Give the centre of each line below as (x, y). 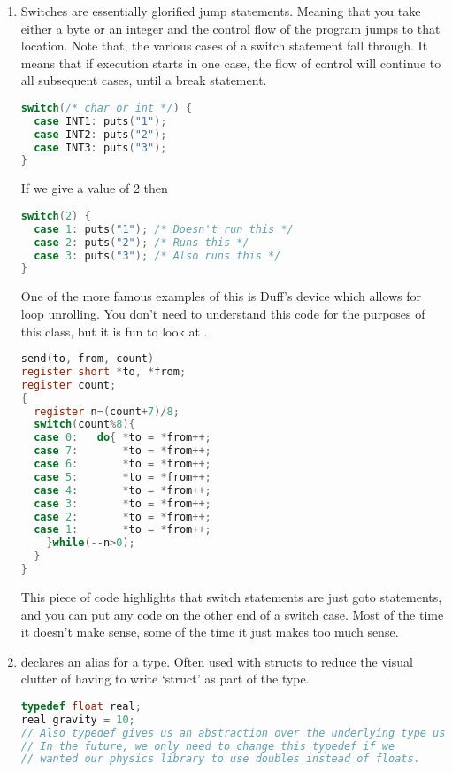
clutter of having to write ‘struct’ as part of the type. (165, 679)
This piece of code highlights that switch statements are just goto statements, (231, 596)
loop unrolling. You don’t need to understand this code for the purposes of (223, 313)
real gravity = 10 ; (78, 719)
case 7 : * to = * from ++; (123, 451)
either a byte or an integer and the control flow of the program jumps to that (230, 28)
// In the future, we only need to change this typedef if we (208, 746)
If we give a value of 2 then (94, 188)
